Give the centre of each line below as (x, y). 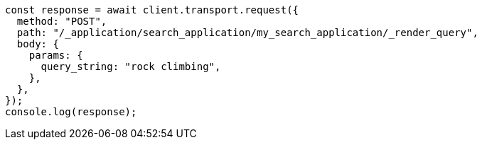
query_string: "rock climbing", (131, 66)
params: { (56, 55)
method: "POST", (62, 21)
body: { (38, 44)
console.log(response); (71, 112)
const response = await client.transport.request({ (152, 10)
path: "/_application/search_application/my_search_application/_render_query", (247, 33)
